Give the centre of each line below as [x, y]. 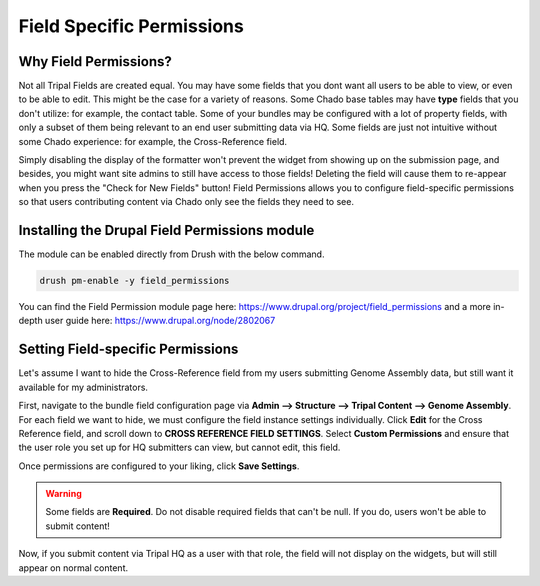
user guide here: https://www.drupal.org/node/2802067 [160, 321]
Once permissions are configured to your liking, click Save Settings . [159, 466]
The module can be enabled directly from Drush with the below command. [171, 254]
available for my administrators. [83, 387]
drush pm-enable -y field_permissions [134, 281]
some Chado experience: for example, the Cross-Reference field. [153, 141]
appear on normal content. [73, 567]
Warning [63, 494]
